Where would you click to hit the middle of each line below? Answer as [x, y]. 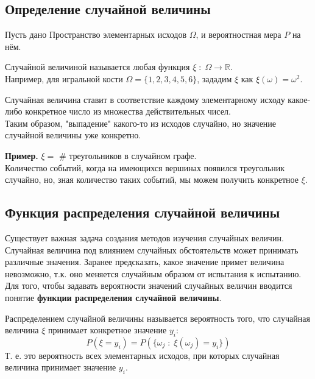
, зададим [214, 78]
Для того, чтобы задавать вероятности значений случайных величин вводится [149, 285]
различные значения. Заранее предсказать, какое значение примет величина [145, 262]
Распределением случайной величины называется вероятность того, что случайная [157, 318]
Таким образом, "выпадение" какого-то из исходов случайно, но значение [141, 123]
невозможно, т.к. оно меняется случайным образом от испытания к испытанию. [153, 273]
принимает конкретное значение [107, 330]
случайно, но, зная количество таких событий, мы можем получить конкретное [152, 179]
